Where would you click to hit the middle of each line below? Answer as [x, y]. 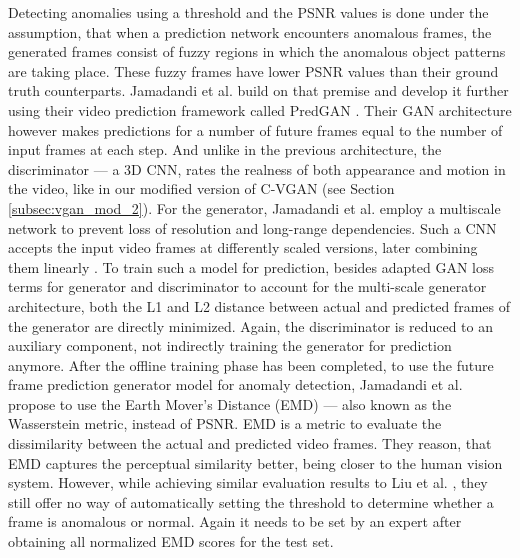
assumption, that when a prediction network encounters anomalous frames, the [250, 31]
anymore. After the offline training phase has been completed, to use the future [251, 364]
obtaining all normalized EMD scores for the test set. [171, 541]
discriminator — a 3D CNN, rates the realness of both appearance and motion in [257, 168]
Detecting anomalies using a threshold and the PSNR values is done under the [248, 12]
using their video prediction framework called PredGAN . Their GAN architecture [260, 109]
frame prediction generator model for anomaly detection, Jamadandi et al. [235, 384]
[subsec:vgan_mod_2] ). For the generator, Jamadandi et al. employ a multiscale [254, 207]
